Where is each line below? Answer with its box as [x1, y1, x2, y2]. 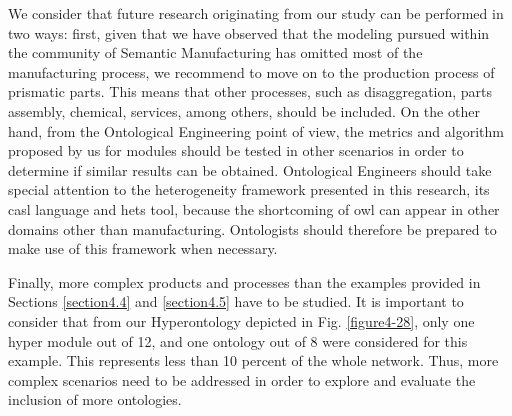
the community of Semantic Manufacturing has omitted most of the [8, 42, 423, 63]
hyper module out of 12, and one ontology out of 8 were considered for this [8, 330, 468, 351]
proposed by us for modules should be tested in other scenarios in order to [8, 140, 464, 161]
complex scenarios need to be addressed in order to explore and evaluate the [8, 369, 476, 390]
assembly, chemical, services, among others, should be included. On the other [8, 100, 480, 121]
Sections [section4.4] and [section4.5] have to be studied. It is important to [8, 291, 464, 312]
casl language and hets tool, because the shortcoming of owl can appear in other [8, 198, 500, 219]
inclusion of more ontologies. [8, 389, 182, 410]
